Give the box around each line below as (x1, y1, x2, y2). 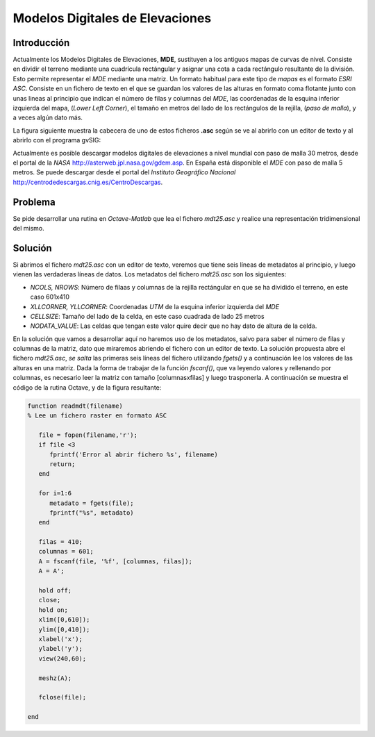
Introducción (12, 37, 70, 49)
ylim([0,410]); (38, 625, 90, 634)
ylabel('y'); (38, 645, 83, 653)
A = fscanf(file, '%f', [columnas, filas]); (38, 557, 192, 565)
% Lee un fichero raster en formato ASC (27, 412, 167, 420)
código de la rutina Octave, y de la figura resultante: (12, 383, 162, 392)
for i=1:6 (38, 490, 72, 497)
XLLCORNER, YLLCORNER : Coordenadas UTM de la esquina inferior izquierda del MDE (30, 302, 280, 310)
